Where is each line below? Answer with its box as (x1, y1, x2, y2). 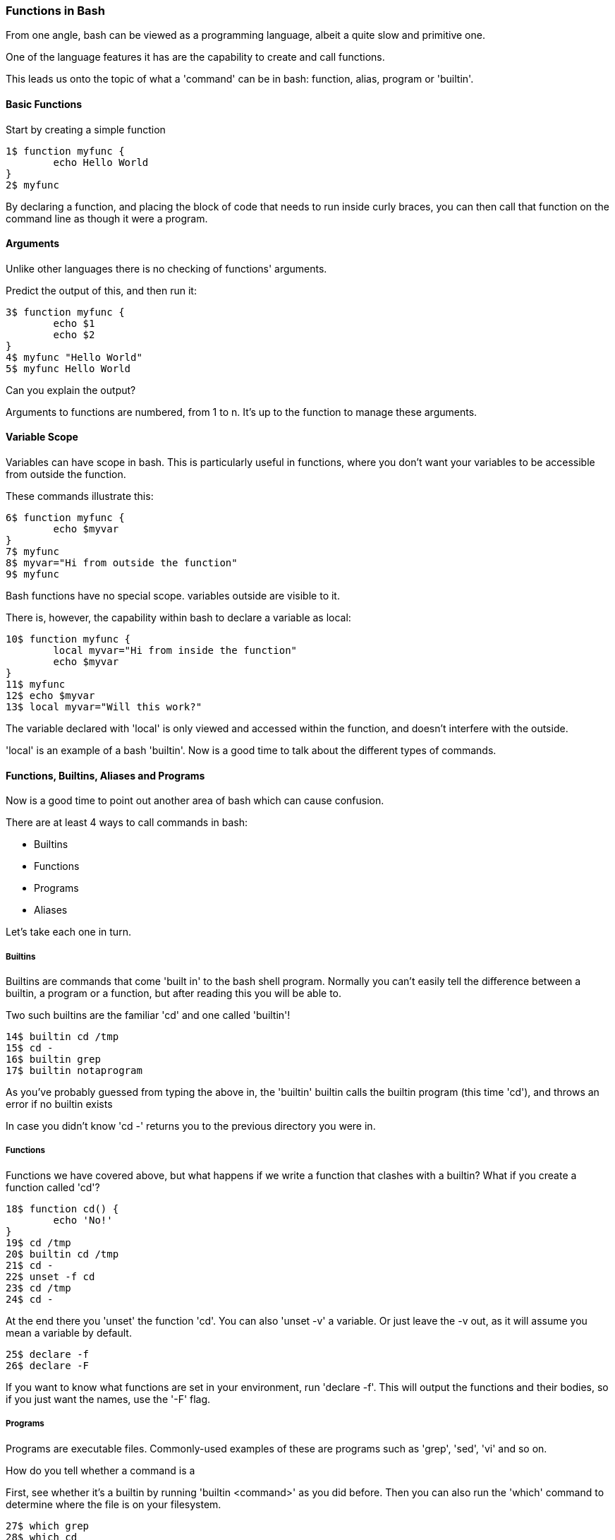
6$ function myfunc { (6, 512, 125, 524)
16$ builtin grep (6, 1053, 101, 1066)
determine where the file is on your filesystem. (6, 1498, 221, 1510)
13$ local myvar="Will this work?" (6, 701, 202, 713)
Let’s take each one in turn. (6, 926, 131, 938)
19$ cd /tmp (6, 1236, 71, 1248)
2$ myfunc (6, 179, 59, 191)
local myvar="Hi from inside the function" (53, 645, 298, 657)
